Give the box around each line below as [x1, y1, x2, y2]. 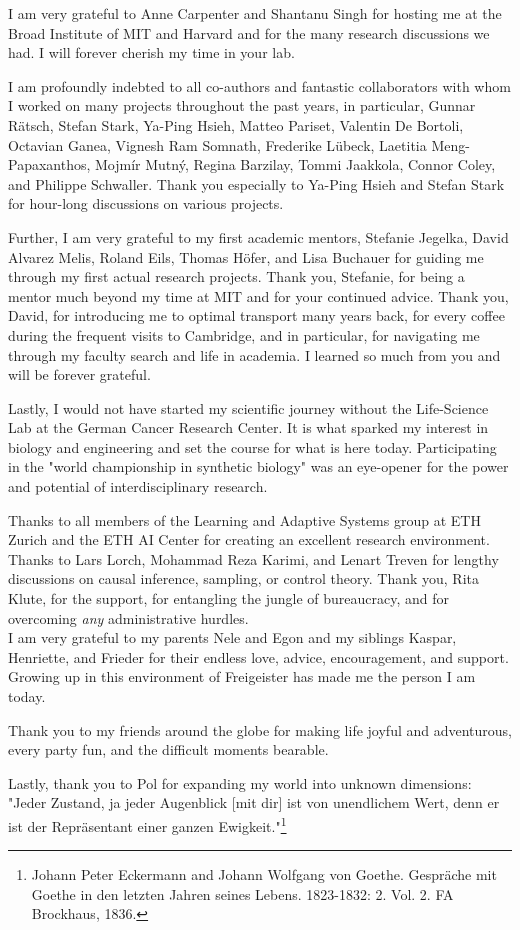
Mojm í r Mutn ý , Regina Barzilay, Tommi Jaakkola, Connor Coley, [95, 154, 496, 175]
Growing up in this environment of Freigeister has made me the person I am [8, 666, 476, 687]
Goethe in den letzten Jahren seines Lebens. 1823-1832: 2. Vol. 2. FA [31, 883, 454, 904]
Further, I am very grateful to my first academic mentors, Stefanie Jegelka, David [8, 226, 509, 247]
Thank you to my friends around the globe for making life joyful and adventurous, [8, 719, 512, 740]
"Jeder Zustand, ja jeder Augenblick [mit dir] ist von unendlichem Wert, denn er [8, 792, 500, 813]
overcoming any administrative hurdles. [8, 607, 249, 628]
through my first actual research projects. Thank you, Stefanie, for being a [8, 266, 465, 287]
